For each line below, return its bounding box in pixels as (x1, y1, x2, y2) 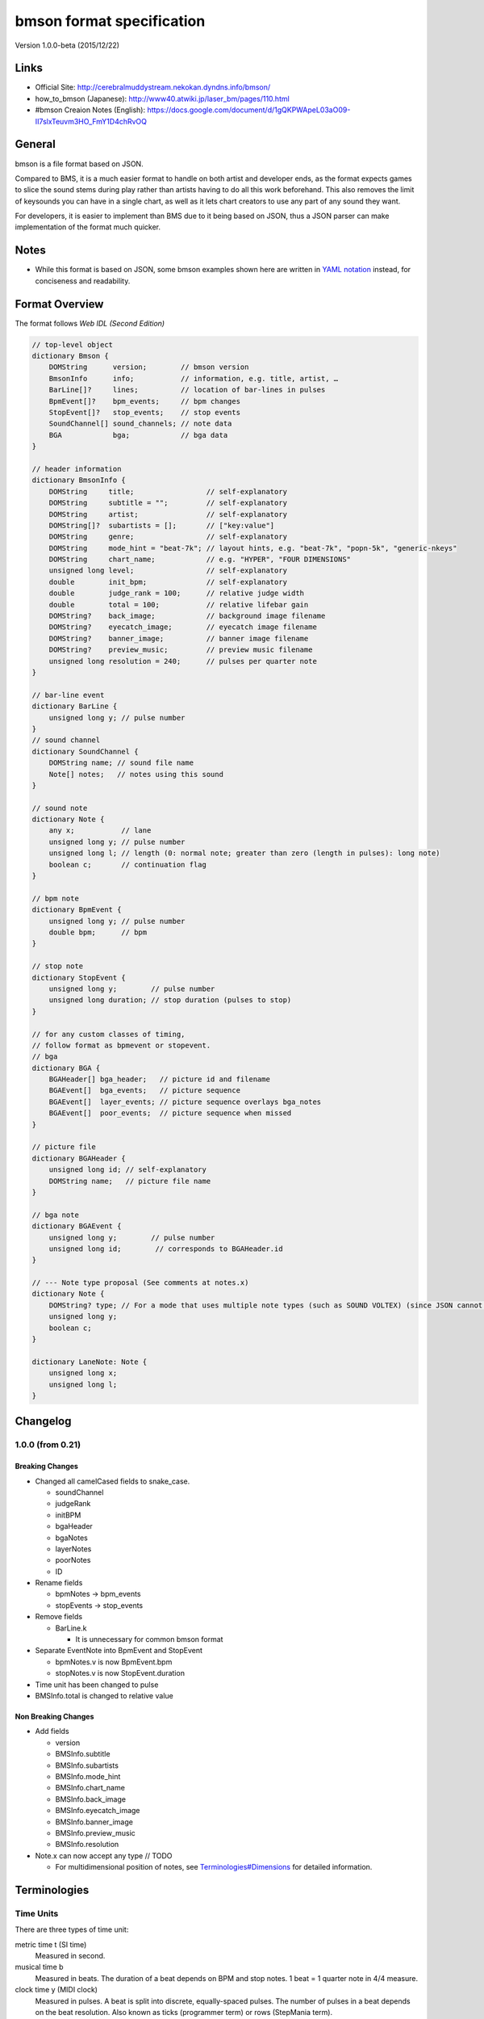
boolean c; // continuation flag (48, 860, 207, 869)
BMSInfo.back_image (55, 1794, 127, 1804)
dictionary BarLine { (31, 702, 118, 711)
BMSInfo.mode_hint (55, 1771, 121, 1781)
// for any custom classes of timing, (31, 1030, 186, 1039)
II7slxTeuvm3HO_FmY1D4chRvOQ (35, 116, 148, 126)
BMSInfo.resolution (55, 1840, 119, 1849)
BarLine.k (55, 1623, 87, 1633)
